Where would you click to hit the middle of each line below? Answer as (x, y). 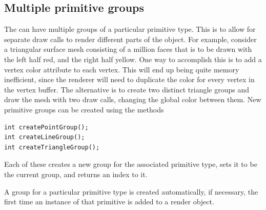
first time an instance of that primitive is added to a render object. (109, 202)
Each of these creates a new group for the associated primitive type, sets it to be (131, 164)
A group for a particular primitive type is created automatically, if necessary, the (131, 191)
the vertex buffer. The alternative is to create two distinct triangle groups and (127, 89)
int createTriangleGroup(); (52, 147)
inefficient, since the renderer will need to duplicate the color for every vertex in (129, 79)
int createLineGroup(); (45, 137)
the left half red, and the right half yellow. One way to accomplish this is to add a (133, 59)
